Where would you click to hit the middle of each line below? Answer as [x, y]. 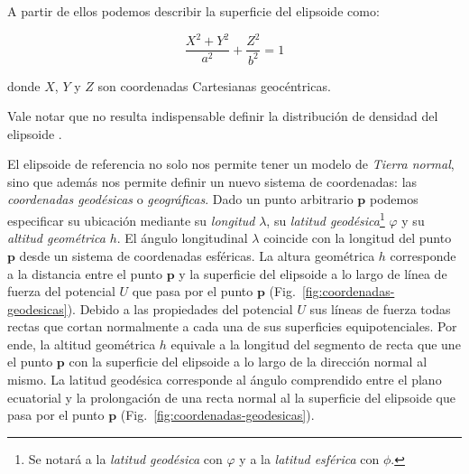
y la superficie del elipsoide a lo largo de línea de [313, 273]
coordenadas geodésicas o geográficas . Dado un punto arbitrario [180, 199]
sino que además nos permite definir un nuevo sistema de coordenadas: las [212, 181]
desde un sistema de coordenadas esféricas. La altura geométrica [197, 255]
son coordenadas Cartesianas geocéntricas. [214, 85]
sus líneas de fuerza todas [380, 308]
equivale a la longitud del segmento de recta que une [316, 344]
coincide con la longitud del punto [358, 238]
